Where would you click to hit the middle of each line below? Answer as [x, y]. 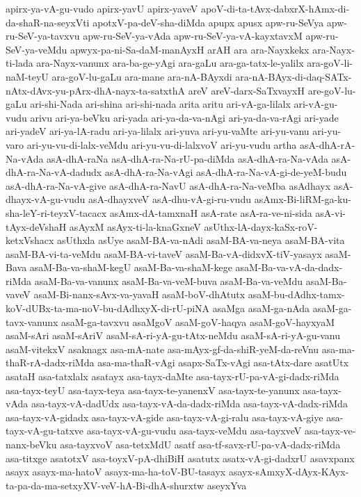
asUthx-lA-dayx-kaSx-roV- [261, 226]
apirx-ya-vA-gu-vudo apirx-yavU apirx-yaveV [102, 8]
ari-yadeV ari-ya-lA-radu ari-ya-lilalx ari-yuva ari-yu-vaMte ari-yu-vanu [158, 131]
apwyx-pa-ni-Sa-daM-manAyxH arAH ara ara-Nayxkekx [190, 49]
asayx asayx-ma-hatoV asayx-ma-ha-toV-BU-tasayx [116, 472]
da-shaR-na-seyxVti [48, 22]
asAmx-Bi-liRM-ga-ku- [303, 199]
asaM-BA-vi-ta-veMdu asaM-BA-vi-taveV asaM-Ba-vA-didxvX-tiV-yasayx [164, 253]
